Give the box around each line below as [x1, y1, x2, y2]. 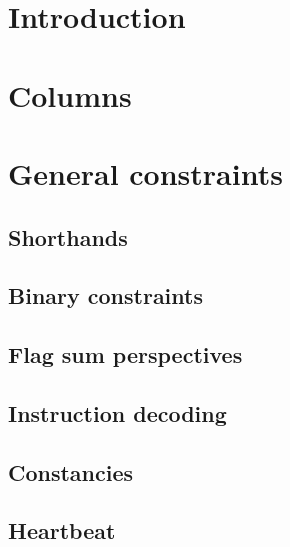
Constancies [8, 456, 134, 487]
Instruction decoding [8, 397, 227, 428]
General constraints [8, 152, 283, 193]
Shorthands [8, 221, 128, 252]
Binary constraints [8, 280, 203, 311]
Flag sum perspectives [8, 339, 243, 370]
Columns [8, 74, 132, 115]
